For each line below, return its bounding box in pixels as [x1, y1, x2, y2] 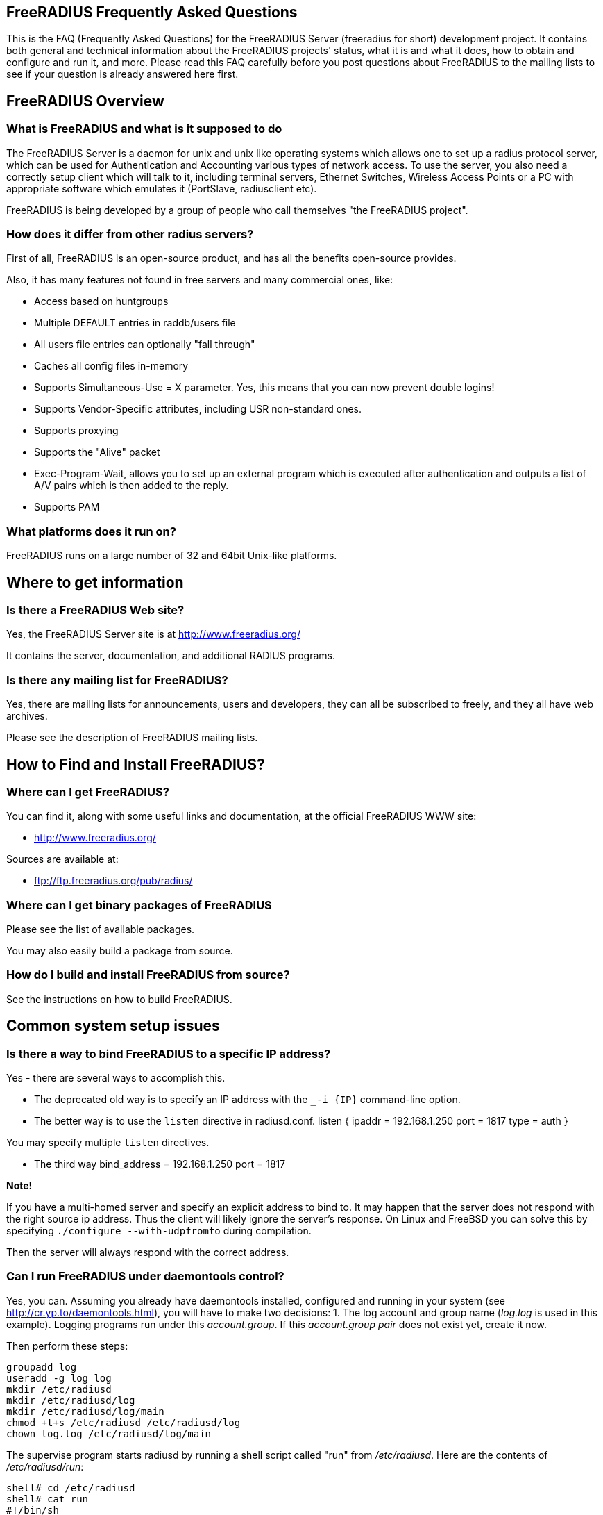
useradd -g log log [6, 1372, 112, 1384]
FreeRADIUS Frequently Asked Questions [6, 3, 298, 21]
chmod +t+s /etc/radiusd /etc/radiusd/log [6, 1416, 241, 1428]
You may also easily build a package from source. [6, 945, 233, 957]
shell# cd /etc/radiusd [6, 1482, 135, 1493]
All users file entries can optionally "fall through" [34, 338, 255, 351]
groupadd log [6, 1361, 77, 1373]
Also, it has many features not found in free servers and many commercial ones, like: [6, 274, 393, 286]
